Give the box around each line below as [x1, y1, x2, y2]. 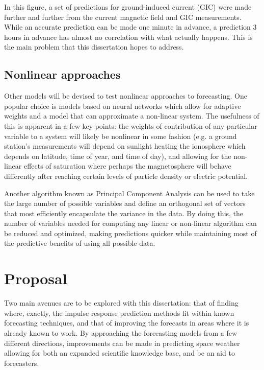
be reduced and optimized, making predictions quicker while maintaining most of [4, 227, 257, 238]
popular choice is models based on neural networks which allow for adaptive [4, 100, 241, 111]
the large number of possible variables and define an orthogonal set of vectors [4, 198, 246, 209]
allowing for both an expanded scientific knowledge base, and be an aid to [4, 348, 235, 358]
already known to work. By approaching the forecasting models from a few [4, 327, 237, 338]
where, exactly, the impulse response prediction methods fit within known [4, 307, 234, 318]
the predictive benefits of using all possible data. [4, 238, 155, 248]
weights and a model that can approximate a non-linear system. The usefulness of [4, 110, 259, 121]
